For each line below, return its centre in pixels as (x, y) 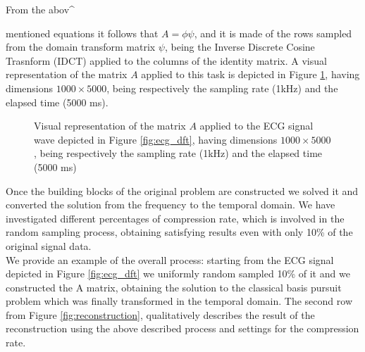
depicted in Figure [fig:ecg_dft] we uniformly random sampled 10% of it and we (178, 274)
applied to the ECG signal (256, 126)
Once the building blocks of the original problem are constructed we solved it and (182, 190)
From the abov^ (40, 9)
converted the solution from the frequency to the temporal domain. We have (171, 205)
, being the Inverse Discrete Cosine (240, 47)
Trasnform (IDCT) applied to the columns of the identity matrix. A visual (166, 60)
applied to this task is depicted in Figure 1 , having (250, 74)
